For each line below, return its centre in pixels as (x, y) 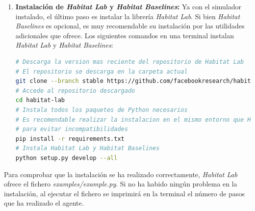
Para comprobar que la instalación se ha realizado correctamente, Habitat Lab (121, 174)
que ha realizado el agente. (44, 203)
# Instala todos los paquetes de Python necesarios (102, 110)
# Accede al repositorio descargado (75, 91)
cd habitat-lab (40, 100)
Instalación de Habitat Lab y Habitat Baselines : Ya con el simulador (128, 6)
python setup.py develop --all (66, 158)
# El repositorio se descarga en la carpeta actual (102, 71)
